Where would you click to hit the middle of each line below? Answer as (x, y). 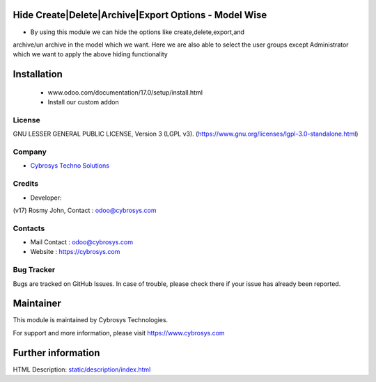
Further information (56, 352)
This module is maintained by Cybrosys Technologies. (91, 320)
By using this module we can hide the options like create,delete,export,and (138, 32)
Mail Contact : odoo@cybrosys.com (82, 242)
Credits (25, 184)
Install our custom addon (83, 102)
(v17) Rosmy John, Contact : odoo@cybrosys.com (85, 210)
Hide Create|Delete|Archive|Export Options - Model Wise (140, 15)
